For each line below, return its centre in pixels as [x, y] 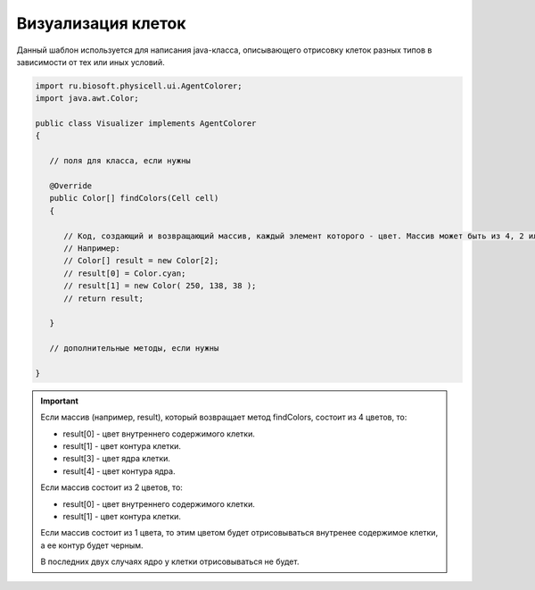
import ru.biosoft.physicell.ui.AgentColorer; [139, 86]
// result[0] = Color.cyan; [125, 273]
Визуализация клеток [101, 23]
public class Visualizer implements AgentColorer [146, 124]
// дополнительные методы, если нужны [134, 349]
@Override [71, 186]
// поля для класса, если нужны [120, 161]
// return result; [104, 298]
